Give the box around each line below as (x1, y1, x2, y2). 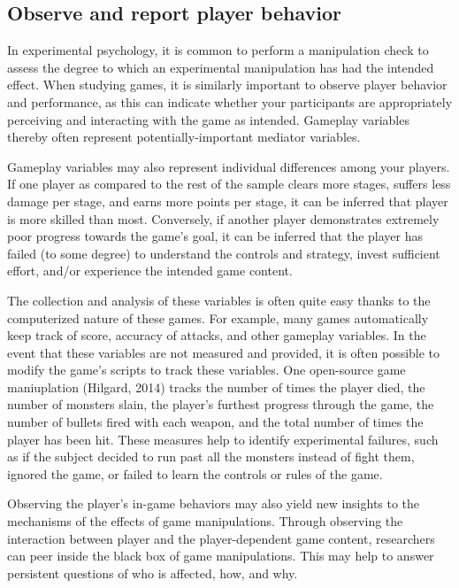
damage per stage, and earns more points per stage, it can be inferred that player (7, 191, 448, 210)
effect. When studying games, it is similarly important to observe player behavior (7, 75, 448, 94)
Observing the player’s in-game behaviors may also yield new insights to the (7, 494, 420, 513)
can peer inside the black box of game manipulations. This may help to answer (7, 546, 434, 565)
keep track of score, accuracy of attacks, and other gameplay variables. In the (7, 326, 426, 344)
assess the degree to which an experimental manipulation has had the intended (7, 58, 434, 76)
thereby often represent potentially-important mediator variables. (7, 128, 361, 146)
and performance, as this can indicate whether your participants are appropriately (7, 92, 453, 111)
